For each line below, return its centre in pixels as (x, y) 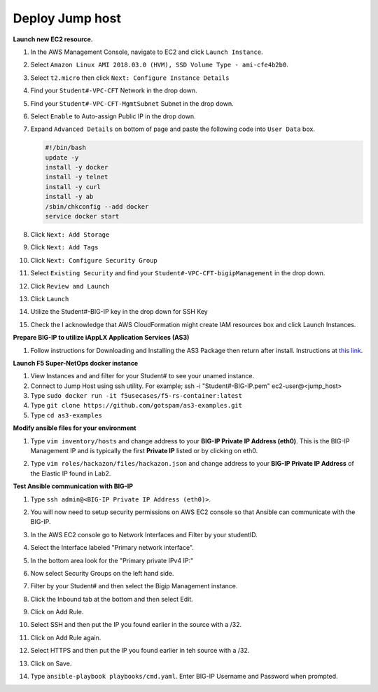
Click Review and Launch (70, 286)
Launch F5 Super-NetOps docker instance (76, 363)
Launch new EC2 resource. (53, 39)
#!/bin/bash (66, 148)
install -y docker (77, 167)
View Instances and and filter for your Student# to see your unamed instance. (142, 376)
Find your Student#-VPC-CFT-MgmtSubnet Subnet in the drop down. (132, 103)
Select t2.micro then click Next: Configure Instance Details (130, 78)
